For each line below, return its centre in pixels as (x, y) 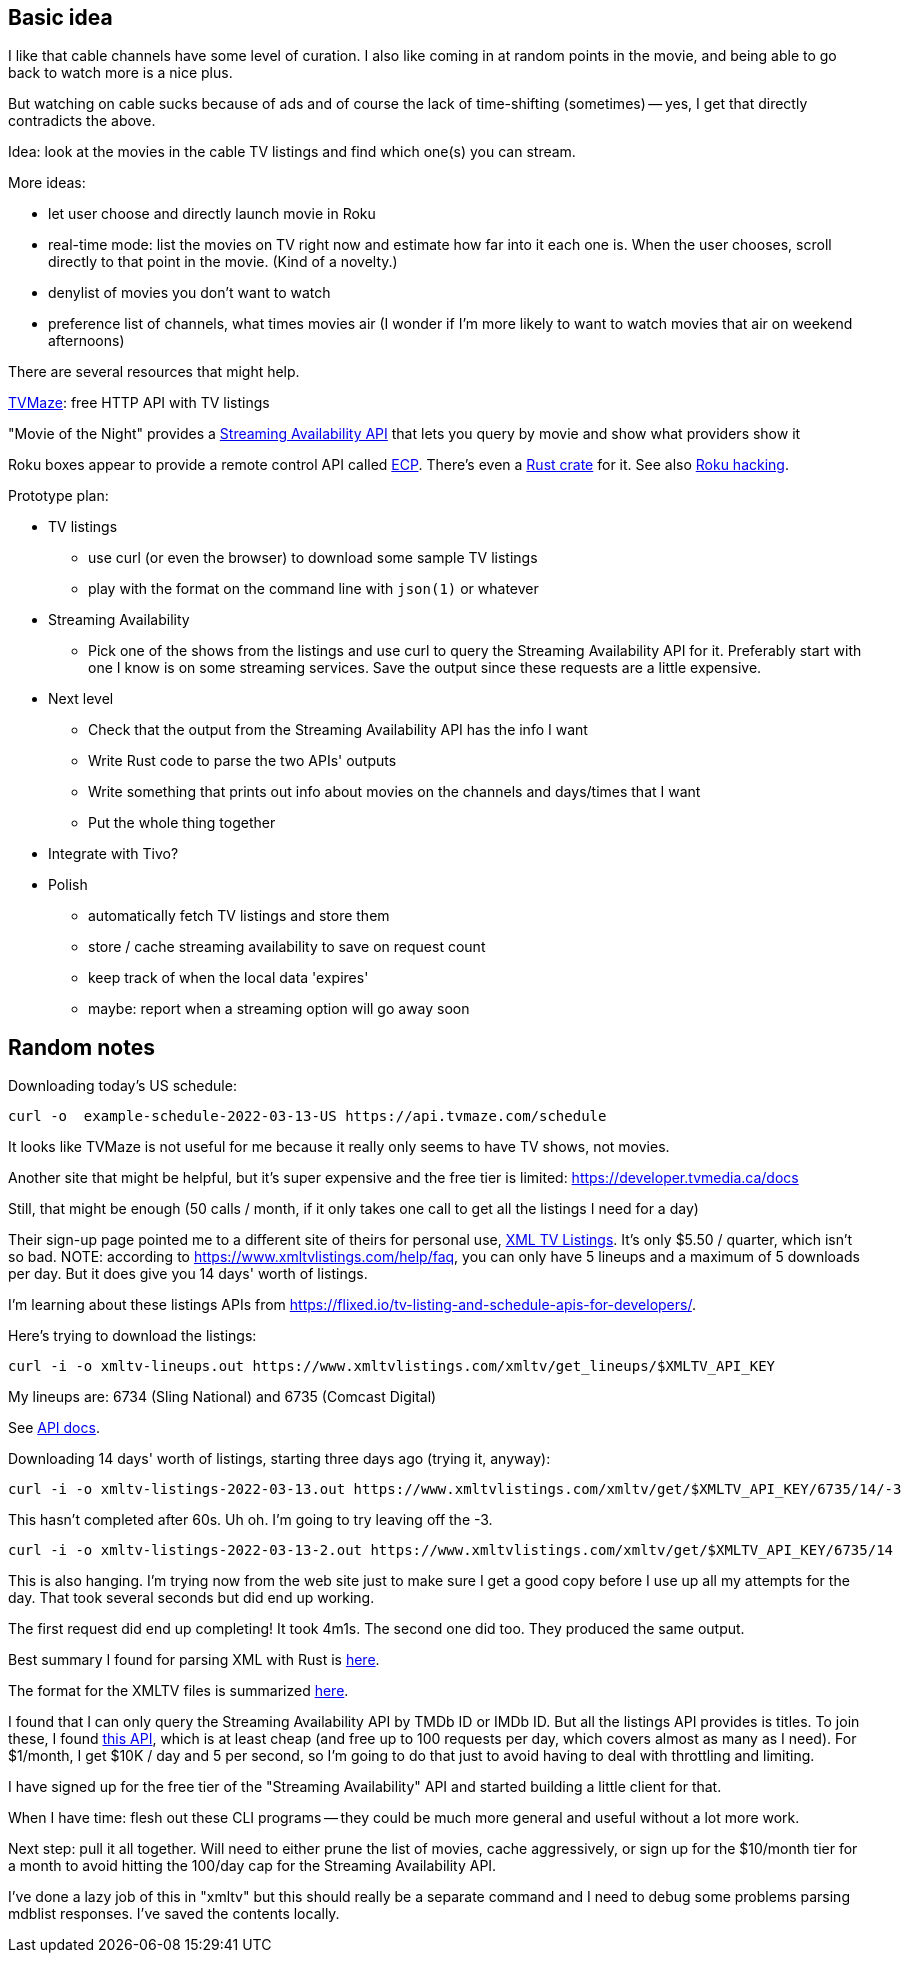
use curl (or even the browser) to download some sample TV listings (313, 558)
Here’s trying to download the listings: (132, 1336)
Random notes (81, 1047)
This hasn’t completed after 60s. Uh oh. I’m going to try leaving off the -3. (250, 1520)
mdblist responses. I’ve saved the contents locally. (174, 1914)
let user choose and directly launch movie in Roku (212, 214)
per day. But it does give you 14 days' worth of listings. (188, 1274)
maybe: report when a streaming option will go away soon (279, 1009)
